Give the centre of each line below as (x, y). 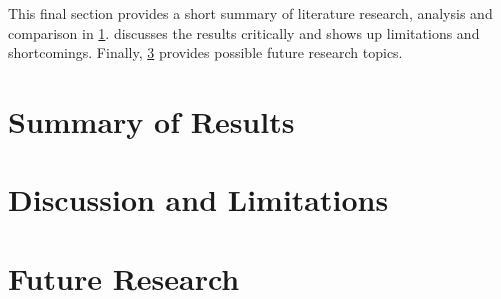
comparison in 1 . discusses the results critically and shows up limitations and (244, 32)
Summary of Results (151, 120)
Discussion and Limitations (198, 199)
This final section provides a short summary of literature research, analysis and (250, 13)
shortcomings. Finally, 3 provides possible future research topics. (205, 52)
